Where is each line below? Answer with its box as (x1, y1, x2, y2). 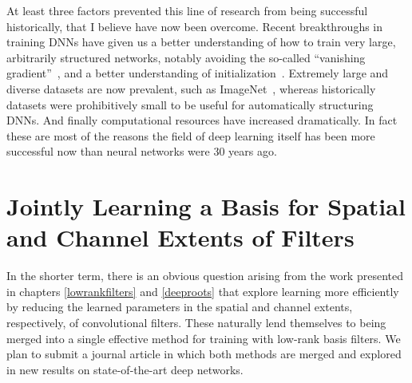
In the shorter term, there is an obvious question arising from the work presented (6, 267, 403, 284)
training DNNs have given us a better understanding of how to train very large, (6, 34, 396, 50)
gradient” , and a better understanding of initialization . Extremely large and (6, 65, 389, 81)
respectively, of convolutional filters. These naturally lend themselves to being (6, 314, 386, 331)
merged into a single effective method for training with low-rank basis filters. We (6, 330, 401, 346)
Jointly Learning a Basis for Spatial (6, 190, 406, 223)
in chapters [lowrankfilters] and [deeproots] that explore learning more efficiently (6, 282, 399, 299)
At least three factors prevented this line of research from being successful (6, 2, 368, 18)
